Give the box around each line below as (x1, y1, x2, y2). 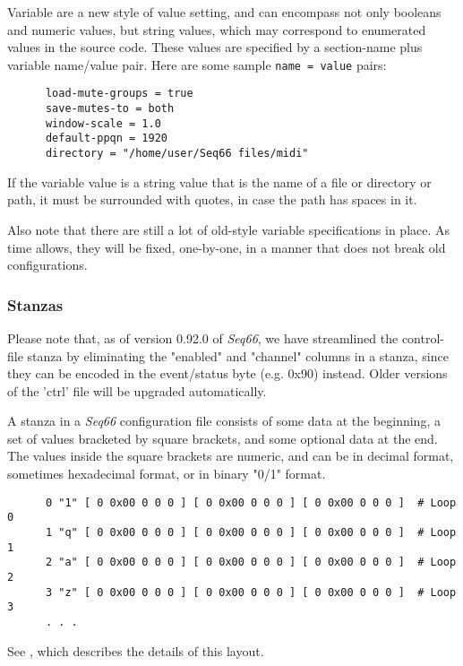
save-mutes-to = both (45, 102, 175, 116)
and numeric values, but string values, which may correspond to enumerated (7, 20, 426, 39)
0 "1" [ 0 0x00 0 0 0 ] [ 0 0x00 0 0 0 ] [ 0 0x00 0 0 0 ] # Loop (45, 496, 457, 509)
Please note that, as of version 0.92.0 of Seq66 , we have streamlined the (7, 328, 399, 347)
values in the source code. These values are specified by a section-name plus (7, 38, 423, 56)
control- (401, 328, 444, 347)
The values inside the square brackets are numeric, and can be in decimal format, (7, 446, 454, 465)
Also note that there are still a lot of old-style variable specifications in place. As (7, 220, 450, 238)
